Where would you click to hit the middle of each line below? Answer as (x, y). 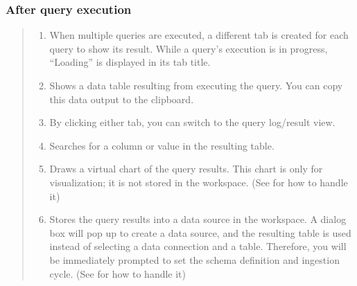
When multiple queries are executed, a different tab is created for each (199, 35)
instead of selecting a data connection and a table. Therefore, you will (198, 246)
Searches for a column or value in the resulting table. (162, 145)
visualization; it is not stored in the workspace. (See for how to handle (199, 182)
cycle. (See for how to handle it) (118, 273)
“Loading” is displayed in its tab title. (130, 62)
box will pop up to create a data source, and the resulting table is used (200, 232)
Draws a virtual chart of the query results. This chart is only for (186, 169)
